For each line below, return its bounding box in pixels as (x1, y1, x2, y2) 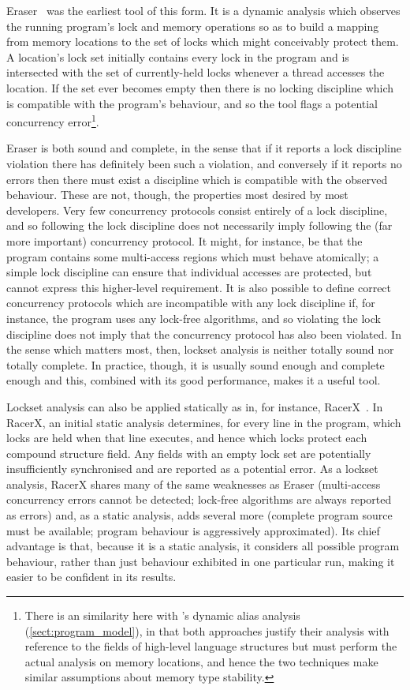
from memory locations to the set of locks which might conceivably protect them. (6, 33, 399, 50)
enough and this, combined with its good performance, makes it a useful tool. (6, 372, 381, 388)
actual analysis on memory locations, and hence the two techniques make (24, 653, 378, 669)
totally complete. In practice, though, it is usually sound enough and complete (6, 356, 385, 373)
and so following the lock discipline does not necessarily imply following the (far (6, 217, 393, 234)
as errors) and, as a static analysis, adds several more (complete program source (6, 507, 393, 523)
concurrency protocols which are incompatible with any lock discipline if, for (6, 294, 375, 311)
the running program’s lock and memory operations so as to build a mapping (6, 17, 379, 34)
